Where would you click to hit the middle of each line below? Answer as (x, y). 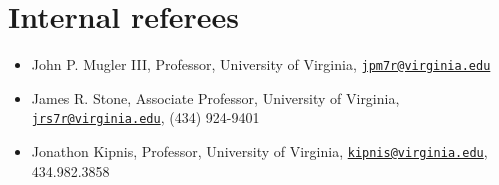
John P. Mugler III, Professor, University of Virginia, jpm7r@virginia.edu (261, 64)
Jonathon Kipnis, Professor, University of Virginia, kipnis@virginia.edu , (259, 151)
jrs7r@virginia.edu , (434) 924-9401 (145, 117)
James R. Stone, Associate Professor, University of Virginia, (215, 97)
